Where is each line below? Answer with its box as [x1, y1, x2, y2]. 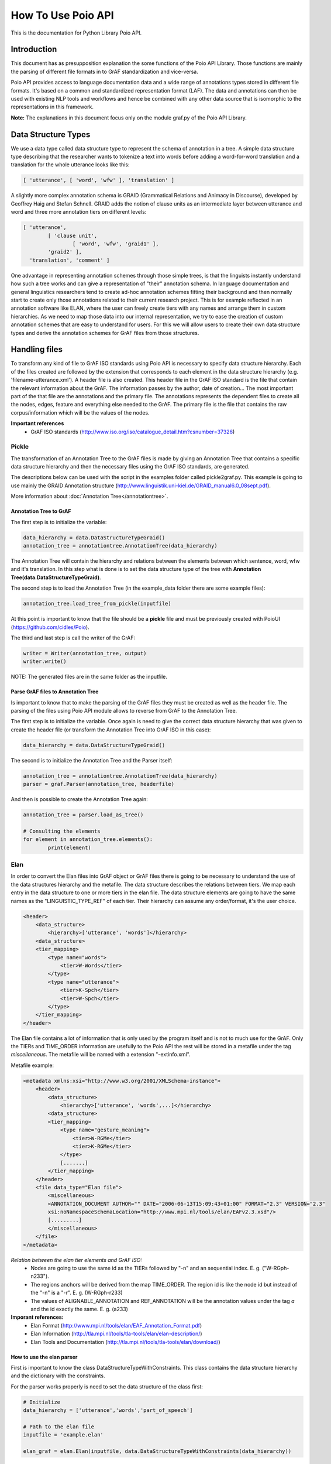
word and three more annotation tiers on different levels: [11, 208, 147, 216]
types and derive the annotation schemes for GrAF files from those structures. [11, 329, 199, 336]
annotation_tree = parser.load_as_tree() [23, 812, 144, 818]
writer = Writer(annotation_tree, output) [23, 650, 147, 656]
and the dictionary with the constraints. [11, 1372, 105, 1379]
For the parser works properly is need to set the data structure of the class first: [11, 1383, 203, 1390]
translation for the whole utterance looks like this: [11, 161, 130, 168]
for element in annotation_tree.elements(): [23, 836, 153, 843]
